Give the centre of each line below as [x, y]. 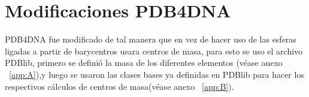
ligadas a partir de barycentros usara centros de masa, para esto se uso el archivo [154, 51]
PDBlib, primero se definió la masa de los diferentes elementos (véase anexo [144, 63]
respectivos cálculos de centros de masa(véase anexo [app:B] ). [119, 86]
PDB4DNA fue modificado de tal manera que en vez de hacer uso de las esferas [151, 39]
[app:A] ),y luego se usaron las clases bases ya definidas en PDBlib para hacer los [157, 74]
